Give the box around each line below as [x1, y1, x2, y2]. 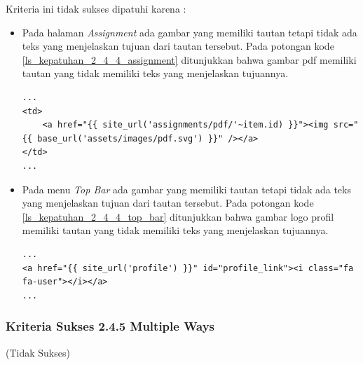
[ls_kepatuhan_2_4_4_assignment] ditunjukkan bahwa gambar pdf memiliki [22, 52, 357, 67]
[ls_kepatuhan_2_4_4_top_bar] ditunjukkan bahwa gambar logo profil [22, 209, 334, 223]
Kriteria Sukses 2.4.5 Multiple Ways [6, 317, 215, 335]
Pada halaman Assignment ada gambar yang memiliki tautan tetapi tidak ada [22, 25, 357, 39]
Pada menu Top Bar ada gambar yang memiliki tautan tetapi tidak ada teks [22, 181, 351, 196]
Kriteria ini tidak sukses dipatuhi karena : [6, 1, 186, 15]
